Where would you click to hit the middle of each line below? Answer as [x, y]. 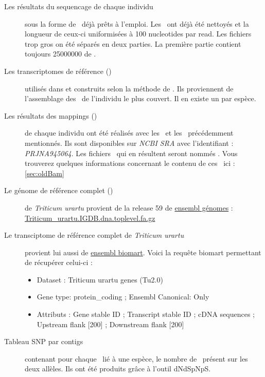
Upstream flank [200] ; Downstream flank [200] [110, 324]
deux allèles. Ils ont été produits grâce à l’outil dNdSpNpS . [118, 369]
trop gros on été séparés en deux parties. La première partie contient [133, 43]
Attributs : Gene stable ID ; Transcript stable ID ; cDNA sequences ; [146, 314]
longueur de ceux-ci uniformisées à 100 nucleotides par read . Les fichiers [138, 34]
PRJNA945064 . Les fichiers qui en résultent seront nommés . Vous [131, 153]
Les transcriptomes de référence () [58, 71]
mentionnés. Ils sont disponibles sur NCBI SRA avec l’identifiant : [129, 143]
